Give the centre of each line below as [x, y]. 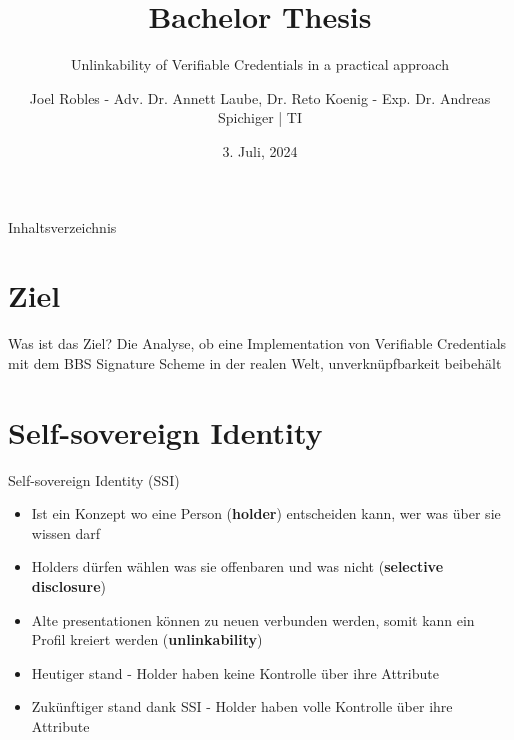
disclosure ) [69, 585]
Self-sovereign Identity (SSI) [94, 479]
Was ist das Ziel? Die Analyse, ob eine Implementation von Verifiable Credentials [257, 343]
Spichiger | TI [260, 117]
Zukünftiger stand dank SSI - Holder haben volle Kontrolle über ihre [242, 706]
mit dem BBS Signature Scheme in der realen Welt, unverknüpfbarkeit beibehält [255, 362]
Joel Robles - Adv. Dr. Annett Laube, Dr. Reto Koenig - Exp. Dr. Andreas [260, 97]
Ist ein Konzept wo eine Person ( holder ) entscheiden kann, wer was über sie [266, 513]
